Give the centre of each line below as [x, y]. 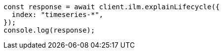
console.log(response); [49, 30]
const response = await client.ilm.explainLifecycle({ [112, 7]
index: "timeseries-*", [57, 15]
